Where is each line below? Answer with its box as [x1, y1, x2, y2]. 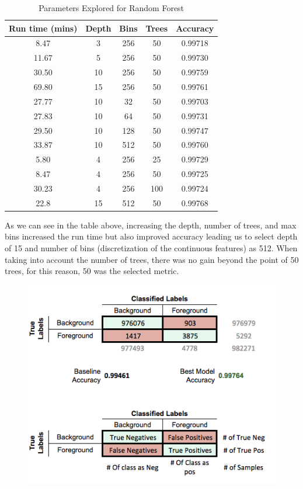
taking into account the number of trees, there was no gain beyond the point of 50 [5, 253, 299, 265]
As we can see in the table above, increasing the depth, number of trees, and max [5, 219, 297, 231]
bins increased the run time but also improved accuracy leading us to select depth [5, 230, 298, 242]
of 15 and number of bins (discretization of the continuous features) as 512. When [5, 242, 298, 254]
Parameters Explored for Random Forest [39, 2, 184, 13]
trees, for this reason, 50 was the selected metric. [5, 265, 179, 277]
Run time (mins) [9, 22, 78, 34]
